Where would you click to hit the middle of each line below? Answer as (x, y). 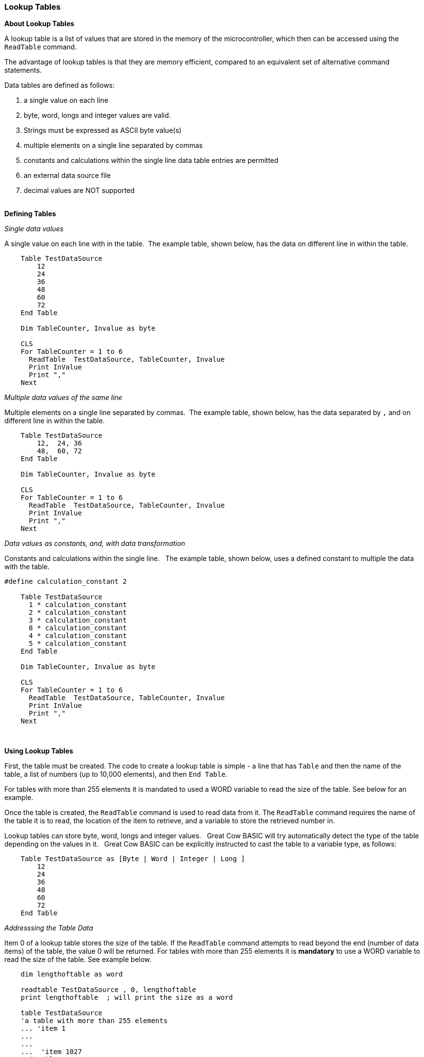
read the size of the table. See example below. (78, 960)
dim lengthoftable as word (72, 974)
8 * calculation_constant (78, 628)
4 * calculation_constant (78, 636)
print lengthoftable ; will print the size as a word (127, 998)
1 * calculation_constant (78, 605)
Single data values (34, 229)
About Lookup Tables (39, 24)
